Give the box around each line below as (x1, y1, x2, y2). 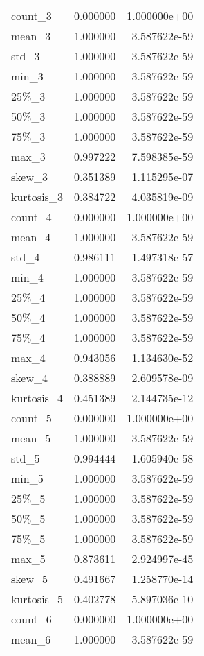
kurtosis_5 (11, 591, 63, 607)
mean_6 (11, 631, 51, 647)
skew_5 (11, 571, 48, 587)
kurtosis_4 (11, 390, 63, 406)
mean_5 (11, 430, 51, 446)
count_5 (11, 410, 52, 426)
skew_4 (11, 370, 48, 386)
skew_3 (11, 169, 48, 184)
